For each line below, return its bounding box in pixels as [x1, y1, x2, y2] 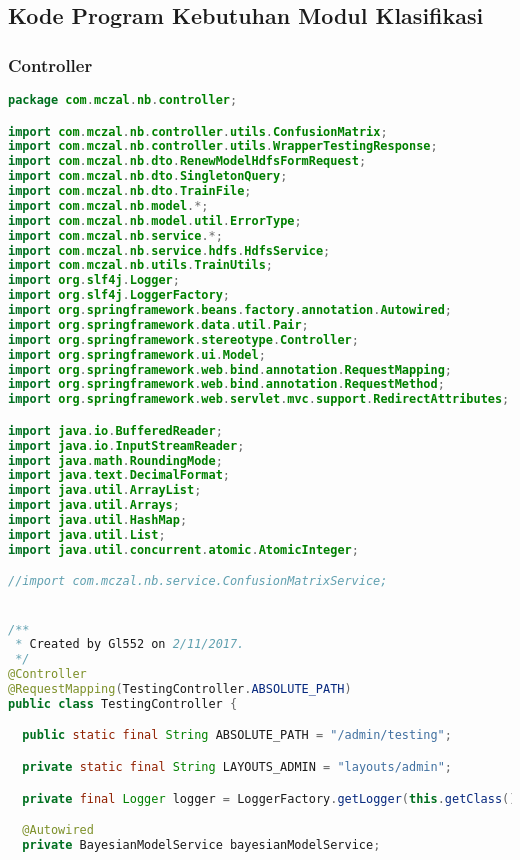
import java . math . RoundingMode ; [8, 453, 223, 468]
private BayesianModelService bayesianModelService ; [22, 837, 381, 852]
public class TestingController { [8, 696, 238, 711]
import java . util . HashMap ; [8, 513, 188, 528]
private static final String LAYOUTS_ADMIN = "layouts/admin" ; [22, 759, 452, 774]
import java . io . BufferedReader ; [8, 423, 223, 438]
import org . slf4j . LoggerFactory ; [8, 288, 230, 303]
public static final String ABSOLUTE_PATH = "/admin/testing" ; [22, 728, 452, 743]
